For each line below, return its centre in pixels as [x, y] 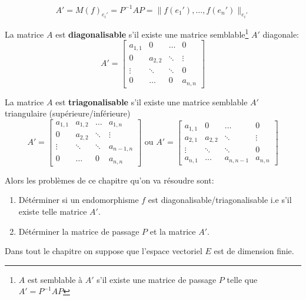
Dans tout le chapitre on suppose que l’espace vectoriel [104, 251]
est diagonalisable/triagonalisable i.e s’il [220, 200]
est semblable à [55, 279]
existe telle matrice [53, 211]
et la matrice [173, 231]
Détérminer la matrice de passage [79, 231]
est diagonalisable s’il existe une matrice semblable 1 [152, 33]
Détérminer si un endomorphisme [79, 200]
